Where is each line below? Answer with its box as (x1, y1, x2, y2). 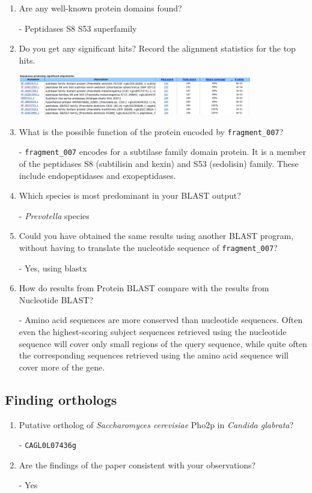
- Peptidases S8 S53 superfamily (19, 22, 137, 34)
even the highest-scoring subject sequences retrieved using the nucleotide (19, 325, 287, 338)
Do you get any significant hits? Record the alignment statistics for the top (19, 42, 296, 55)
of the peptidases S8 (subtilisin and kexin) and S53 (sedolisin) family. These (19, 157, 299, 170)
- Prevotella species (19, 209, 90, 222)
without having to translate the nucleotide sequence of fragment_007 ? (19, 241, 278, 254)
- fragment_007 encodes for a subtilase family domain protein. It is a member (19, 145, 306, 158)
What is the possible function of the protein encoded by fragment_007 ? (19, 125, 284, 138)
